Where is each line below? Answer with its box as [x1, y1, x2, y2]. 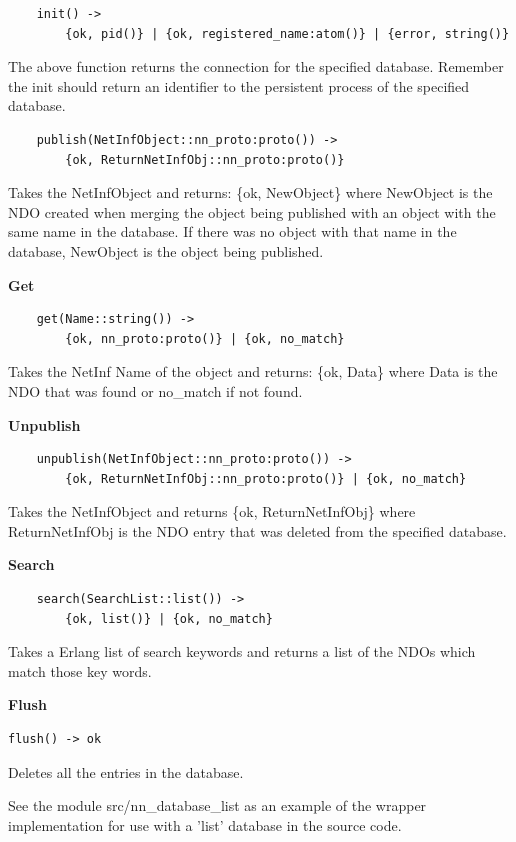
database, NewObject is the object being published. [8, 240, 324, 261]
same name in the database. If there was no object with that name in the [8, 221, 457, 242]
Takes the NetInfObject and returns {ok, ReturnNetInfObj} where [8, 501, 416, 522]
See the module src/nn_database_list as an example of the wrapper [8, 795, 427, 816]
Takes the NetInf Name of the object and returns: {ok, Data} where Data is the [8, 361, 498, 382]
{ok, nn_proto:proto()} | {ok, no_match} [65, 331, 345, 346]
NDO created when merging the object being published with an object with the [8, 201, 496, 222]
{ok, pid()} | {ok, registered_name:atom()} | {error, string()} [65, 26, 510, 41]
